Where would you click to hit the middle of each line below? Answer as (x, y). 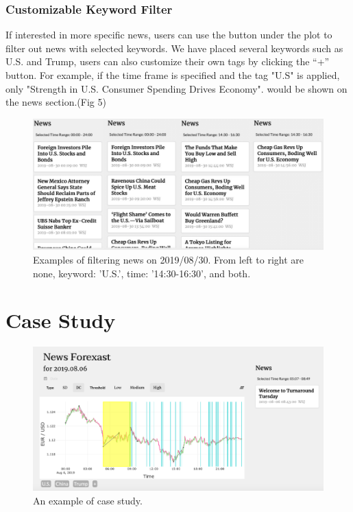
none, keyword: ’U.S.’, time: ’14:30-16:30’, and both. (142, 273)
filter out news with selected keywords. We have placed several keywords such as (174, 48)
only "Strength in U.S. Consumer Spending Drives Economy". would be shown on (176, 88)
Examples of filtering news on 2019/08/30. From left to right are (169, 259)
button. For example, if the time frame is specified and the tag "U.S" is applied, (173, 75)
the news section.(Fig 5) (56, 102)
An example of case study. (88, 500)
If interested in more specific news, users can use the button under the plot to (169, 35)
